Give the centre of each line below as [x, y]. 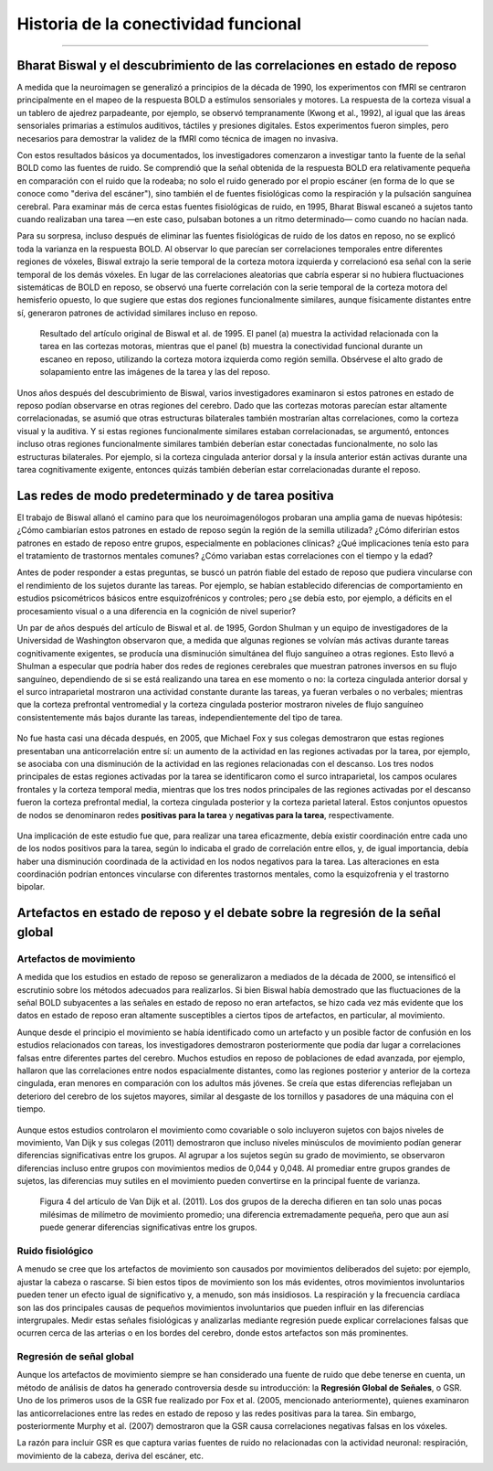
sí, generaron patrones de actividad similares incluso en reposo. [137, 313]
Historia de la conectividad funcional [159, 24]
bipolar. [31, 887]
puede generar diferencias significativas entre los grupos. [148, 1227]
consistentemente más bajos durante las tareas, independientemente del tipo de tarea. [180, 717]
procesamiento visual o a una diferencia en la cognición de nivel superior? [157, 611]
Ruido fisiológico [55, 1251]
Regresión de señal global [75, 1357]
